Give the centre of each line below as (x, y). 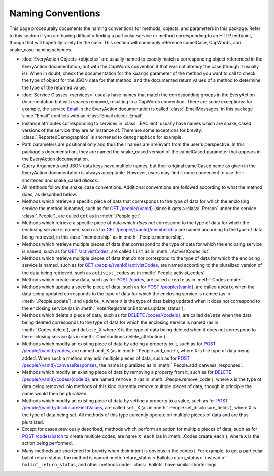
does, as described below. (49, 194)
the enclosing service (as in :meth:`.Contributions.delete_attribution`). (94, 337)
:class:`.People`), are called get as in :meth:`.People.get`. (82, 216)
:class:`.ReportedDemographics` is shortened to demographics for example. (102, 137)
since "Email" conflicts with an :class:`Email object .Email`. (83, 116)
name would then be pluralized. (55, 394)
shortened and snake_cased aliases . (60, 180)
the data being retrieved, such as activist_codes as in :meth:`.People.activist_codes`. (114, 273)
